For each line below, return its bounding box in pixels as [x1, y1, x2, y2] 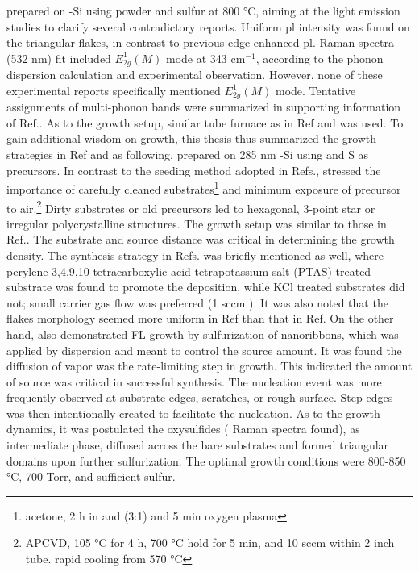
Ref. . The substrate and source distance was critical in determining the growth [6, 231, 395, 248]
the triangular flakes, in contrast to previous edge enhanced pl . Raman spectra [6, 34, 395, 51]
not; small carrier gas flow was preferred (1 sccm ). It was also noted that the [6, 294, 388, 311]
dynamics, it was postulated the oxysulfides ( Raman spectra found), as [6, 420, 360, 437]
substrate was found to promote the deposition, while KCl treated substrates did [6, 278, 405, 295]
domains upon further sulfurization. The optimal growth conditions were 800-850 [6, 452, 406, 469]
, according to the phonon [255, 49, 384, 66]
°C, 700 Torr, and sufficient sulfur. [6, 468, 176, 485]
